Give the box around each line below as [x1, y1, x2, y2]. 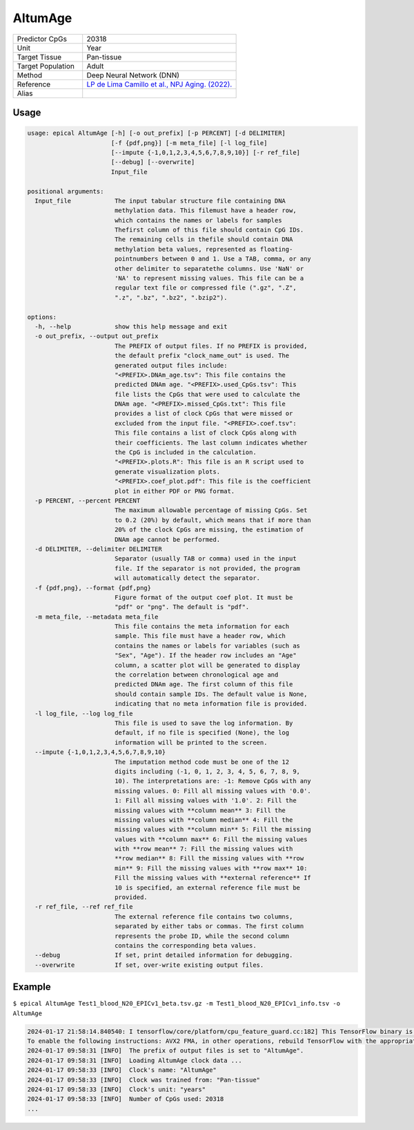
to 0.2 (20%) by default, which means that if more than [114, 516, 312, 524]
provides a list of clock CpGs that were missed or [114, 410, 293, 417]
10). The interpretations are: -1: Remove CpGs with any [114, 778, 312, 785]
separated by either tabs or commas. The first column [114, 923, 304, 930]
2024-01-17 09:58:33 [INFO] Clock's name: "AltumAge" [27, 1066, 217, 1074]
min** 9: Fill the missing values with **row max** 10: [114, 864, 308, 872]
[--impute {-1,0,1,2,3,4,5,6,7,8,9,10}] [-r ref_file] [110, 149, 300, 156]
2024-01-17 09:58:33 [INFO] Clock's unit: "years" [27, 1085, 206, 1093]
